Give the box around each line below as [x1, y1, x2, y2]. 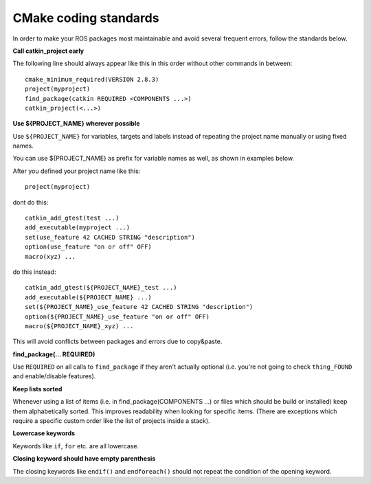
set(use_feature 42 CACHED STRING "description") [25, 233, 196, 241]
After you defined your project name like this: [12, 167, 141, 175]
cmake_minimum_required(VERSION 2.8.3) [25, 76, 159, 83]
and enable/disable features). [12, 372, 96, 380]
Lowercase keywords [12, 429, 76, 437]
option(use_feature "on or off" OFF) [25, 243, 153, 251]
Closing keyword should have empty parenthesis [12, 454, 156, 463]
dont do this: [12, 198, 49, 206]
